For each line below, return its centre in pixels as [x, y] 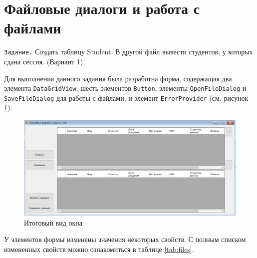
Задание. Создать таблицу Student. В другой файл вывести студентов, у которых [128, 52]
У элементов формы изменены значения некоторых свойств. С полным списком [125, 239]
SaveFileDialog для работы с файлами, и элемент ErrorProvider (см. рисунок [126, 98]
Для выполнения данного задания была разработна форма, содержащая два [118, 78]
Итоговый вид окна [53, 222]
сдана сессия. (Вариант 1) [44, 61]
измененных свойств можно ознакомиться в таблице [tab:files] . [99, 249]
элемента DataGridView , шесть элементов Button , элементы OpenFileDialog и [125, 88]
